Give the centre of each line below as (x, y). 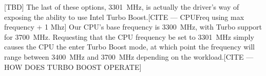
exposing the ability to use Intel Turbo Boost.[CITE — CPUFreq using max (124, 17)
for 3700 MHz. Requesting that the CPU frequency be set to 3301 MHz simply (129, 36)
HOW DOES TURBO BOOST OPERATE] (73, 67)
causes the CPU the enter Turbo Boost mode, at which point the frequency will (129, 47)
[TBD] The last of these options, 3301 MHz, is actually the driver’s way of (122, 7)
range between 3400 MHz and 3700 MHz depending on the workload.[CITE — (129, 56)
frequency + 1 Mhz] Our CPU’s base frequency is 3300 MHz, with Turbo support (133, 27)
